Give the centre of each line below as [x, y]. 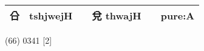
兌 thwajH [117, 15]
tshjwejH [51, 15]
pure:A [178, 15]
